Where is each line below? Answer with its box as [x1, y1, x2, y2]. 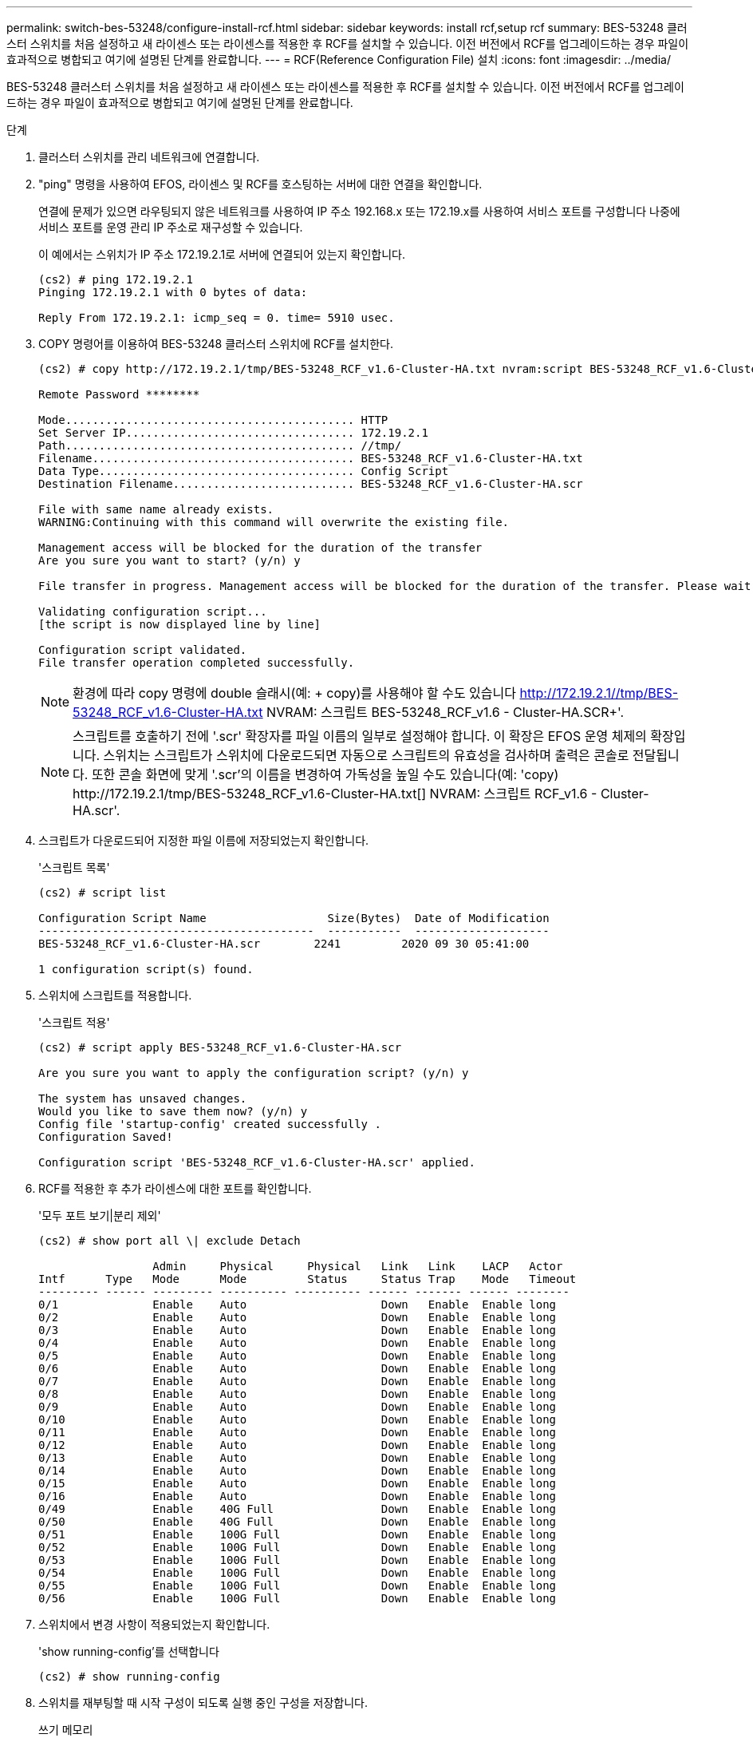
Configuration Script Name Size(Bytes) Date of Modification [38, 912, 550, 924]
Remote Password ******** [38, 388, 200, 401]
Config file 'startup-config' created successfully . [38, 1118, 381, 1130]
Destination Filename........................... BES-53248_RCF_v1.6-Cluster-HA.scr [38, 477, 583, 490]
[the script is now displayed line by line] [38, 618, 321, 631]
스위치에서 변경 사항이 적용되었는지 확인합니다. [38, 1617, 270, 1631]
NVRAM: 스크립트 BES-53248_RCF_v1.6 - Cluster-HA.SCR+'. [266, 704, 625, 720]
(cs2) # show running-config [38, 1670, 220, 1683]
